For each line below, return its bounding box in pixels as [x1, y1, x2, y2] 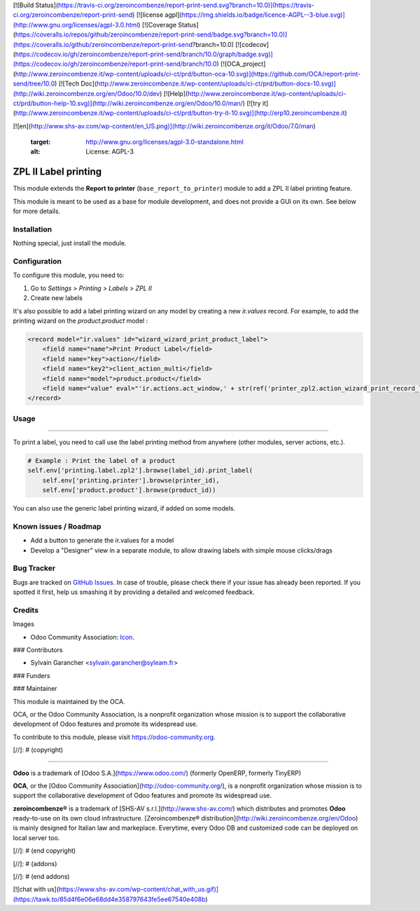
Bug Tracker [13, 563, 56, 573]
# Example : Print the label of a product [27, 457, 176, 464]
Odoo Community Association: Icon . [30, 633, 134, 641]
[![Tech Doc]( [58, 79, 97, 88]
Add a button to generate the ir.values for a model [30, 537, 174, 545]
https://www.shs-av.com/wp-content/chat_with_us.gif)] [58, 885, 219, 893]
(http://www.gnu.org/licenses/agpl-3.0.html [13, 20, 139, 29]
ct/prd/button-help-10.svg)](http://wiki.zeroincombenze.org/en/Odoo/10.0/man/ [13, 99, 243, 107]
